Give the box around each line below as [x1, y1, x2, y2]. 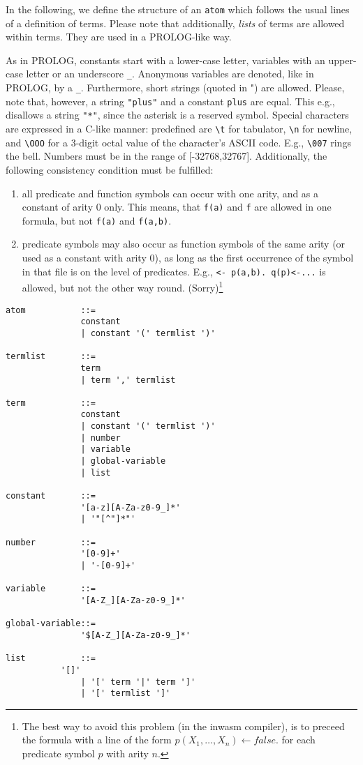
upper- [328, 52, 357, 67]
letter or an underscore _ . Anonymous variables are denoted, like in [26, 66, 314, 81]
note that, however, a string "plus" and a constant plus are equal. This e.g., [6, 93, 335, 108]
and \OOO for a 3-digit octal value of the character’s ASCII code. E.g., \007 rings [6, 135, 351, 149]
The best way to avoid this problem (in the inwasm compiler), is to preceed [22, 718, 345, 733]
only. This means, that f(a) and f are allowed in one [104, 199, 332, 214]
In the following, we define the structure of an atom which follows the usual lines [6, 2, 350, 16]
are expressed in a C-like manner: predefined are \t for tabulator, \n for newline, [6, 121, 353, 136]
